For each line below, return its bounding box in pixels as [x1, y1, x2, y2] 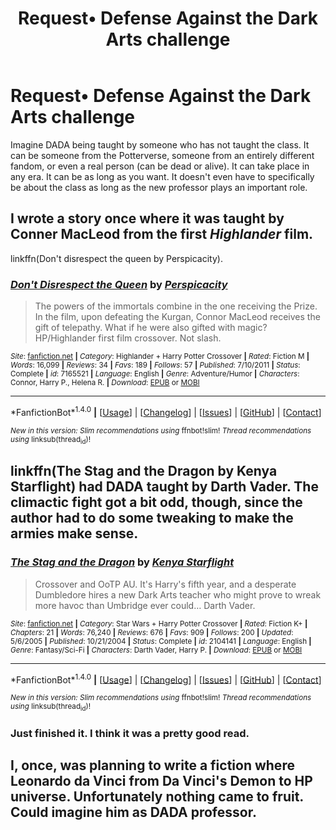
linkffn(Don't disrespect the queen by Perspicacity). [10, 252, 223, 264]
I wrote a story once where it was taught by [10, 210, 285, 227]
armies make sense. [10, 525, 139, 542]
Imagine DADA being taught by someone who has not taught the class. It [10, 138, 310, 151]
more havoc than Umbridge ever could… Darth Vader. [34, 599, 256, 611]
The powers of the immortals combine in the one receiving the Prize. [34, 300, 318, 312]
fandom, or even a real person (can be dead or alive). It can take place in [10, 160, 310, 172]
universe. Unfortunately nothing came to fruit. [10, 788, 304, 806]
